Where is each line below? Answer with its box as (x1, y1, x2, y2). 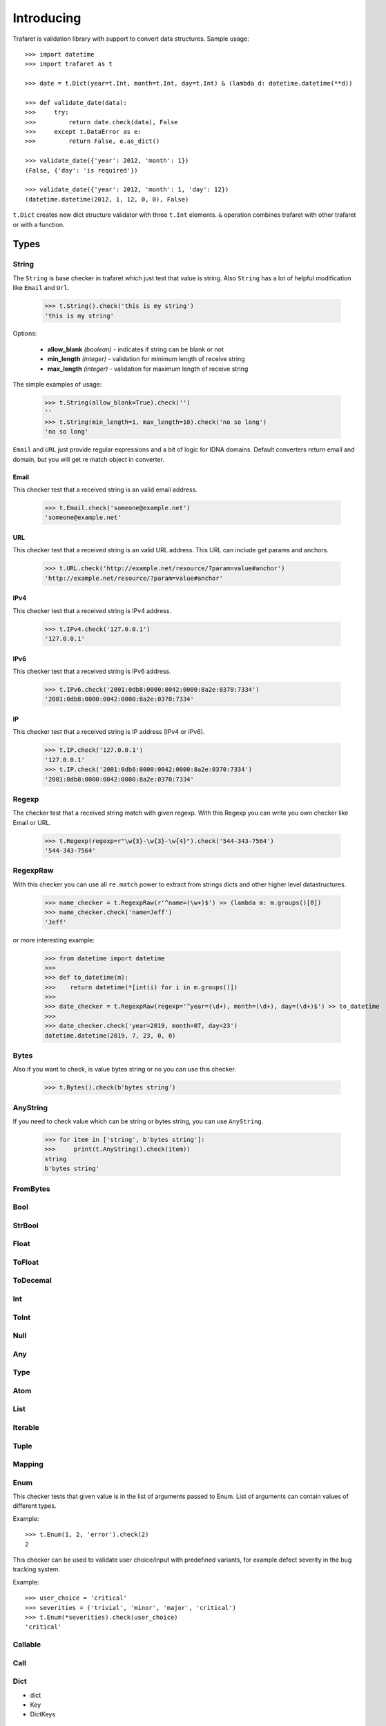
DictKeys (30, 1710, 56, 1718)
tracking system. (12, 1565, 61, 1573)
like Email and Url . (12, 284, 70, 292)
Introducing (12, 10, 81, 26)
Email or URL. (12, 818, 52, 826)
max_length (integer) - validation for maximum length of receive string (47, 365, 249, 373)
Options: (12, 329, 37, 338)
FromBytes (12, 1184, 51, 1194)
